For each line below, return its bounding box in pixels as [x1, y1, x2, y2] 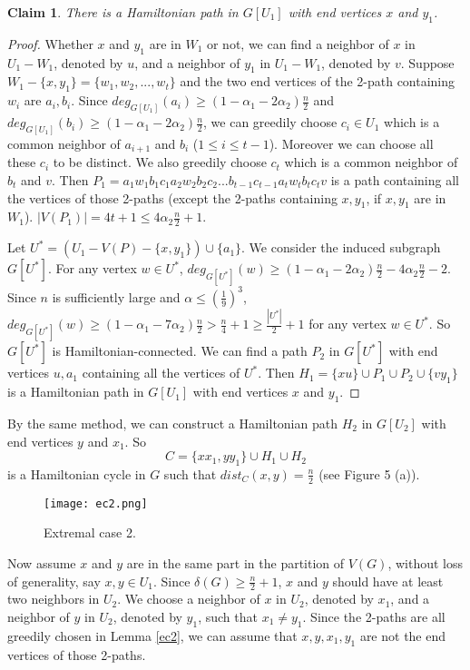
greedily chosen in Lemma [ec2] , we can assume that [7, 626, 298, 645]
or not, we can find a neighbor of [206, 34, 389, 53]
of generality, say [7, 571, 101, 590]
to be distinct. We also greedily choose [53, 153, 267, 172]
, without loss [387, 554, 463, 573]
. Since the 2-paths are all [302, 607, 446, 626]
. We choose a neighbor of [117, 589, 260, 608]
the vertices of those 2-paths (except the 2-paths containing [7, 188, 338, 207]
